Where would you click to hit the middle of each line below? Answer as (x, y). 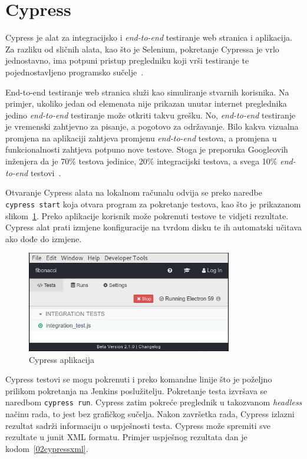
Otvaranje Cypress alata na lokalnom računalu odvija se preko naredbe (134, 192)
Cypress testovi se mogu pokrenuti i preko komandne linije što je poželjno (139, 379)
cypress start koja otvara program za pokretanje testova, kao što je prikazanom (153, 204)
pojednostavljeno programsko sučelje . (75, 72)
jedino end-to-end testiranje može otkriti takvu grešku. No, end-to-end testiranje (151, 115)
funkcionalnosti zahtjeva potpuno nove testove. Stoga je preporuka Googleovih (147, 149)
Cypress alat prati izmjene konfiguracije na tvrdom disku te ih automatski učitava (153, 227)
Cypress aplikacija (62, 359)
